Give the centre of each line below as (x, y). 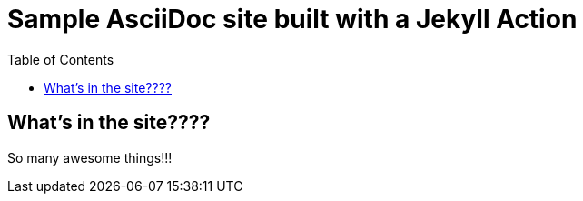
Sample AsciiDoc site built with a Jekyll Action (292, 19)
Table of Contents (61, 59)
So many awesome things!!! (90, 157)
